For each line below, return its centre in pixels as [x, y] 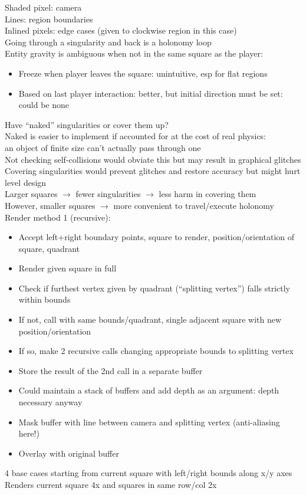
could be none [44, 105]
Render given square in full [68, 268]
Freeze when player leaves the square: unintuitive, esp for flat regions [143, 73]
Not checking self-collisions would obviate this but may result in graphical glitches [153, 159]
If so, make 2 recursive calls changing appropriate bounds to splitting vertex [156, 351]
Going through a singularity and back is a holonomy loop [108, 42]
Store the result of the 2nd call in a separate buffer [111, 370]
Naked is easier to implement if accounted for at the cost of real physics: [136, 136]
